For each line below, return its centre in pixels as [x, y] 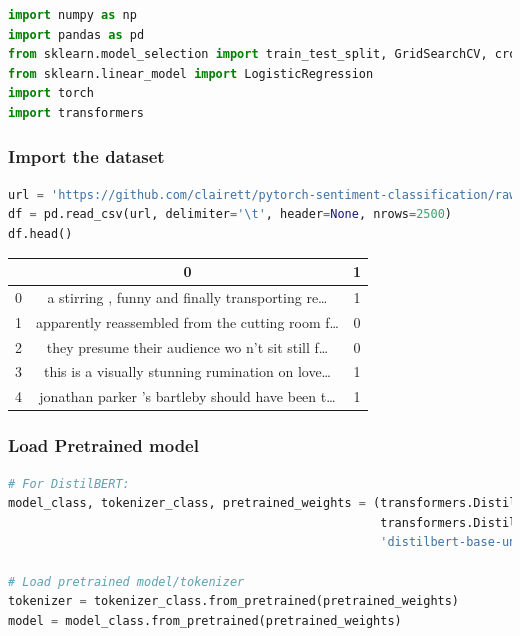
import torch [51, 93]
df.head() [40, 233]
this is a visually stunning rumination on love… [187, 371]
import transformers [76, 112]
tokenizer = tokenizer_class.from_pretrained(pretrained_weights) [234, 601]
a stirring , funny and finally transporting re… [187, 296]
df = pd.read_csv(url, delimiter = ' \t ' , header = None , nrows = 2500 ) [230, 214]
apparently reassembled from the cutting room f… [187, 321]
